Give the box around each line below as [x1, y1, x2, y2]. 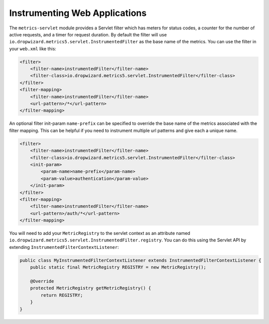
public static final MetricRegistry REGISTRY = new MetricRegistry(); [30, 264, 207, 270]
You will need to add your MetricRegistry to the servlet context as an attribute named [9, 230, 190, 236]
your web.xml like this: [9, 45, 57, 52]
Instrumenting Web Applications [9, 7, 147, 18]
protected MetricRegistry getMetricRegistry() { [30, 285, 151, 291]
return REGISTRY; [40, 292, 83, 298]
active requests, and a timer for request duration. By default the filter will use [9, 31, 167, 37]
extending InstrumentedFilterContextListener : [9, 244, 119, 250]
